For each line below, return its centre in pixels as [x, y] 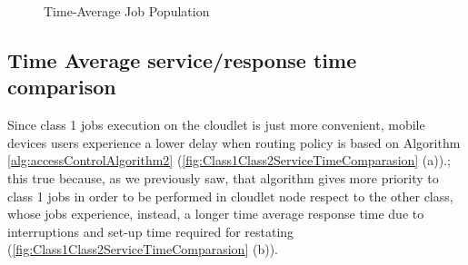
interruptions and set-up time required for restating [151, 231]
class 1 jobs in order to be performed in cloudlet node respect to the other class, [230, 196]
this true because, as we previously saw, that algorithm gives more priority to [223, 177]
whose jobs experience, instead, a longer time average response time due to [216, 214]
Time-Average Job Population [127, 11]
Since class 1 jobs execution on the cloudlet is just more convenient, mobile [216, 125]
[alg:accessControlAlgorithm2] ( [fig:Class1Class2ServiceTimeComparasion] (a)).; [229, 160]
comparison [62, 87]
